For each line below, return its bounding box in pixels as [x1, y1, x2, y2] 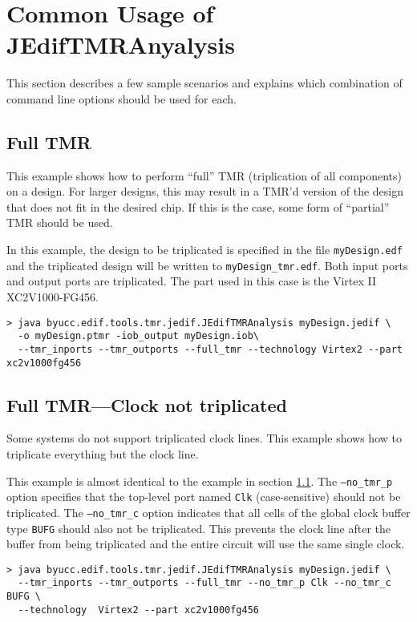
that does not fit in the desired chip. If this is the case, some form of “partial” [6, 198, 390, 215]
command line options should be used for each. [6, 90, 237, 107]
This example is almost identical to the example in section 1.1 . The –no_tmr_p [6, 472, 393, 489]
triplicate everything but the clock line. [6, 446, 199, 462]
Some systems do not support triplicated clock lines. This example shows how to [6, 430, 402, 446]
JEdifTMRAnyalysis [6, 28, 235, 61]
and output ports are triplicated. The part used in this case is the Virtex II [6, 273, 377, 289]
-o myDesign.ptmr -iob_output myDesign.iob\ [18, 330, 259, 342]
